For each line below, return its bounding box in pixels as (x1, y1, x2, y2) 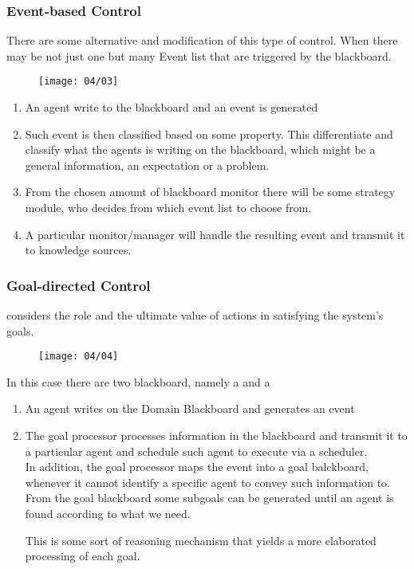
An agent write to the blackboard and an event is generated (25, 99, 318, 116)
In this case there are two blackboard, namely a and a (6, 373, 270, 390)
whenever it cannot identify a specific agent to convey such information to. (25, 473, 390, 490)
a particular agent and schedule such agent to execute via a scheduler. (25, 442, 368, 459)
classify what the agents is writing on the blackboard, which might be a (25, 141, 376, 158)
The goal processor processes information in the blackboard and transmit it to (25, 427, 408, 444)
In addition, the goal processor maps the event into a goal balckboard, (25, 458, 369, 475)
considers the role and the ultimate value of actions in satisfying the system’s (6, 307, 384, 324)
